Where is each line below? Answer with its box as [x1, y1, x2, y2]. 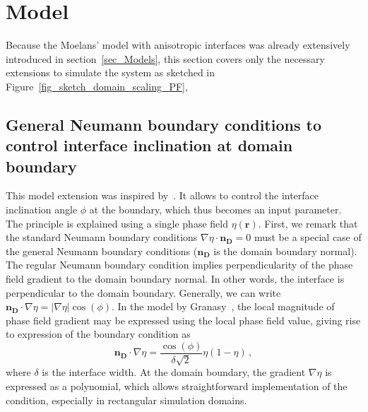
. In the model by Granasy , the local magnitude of [111, 299, 335, 314]
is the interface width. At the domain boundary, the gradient [42, 365, 306, 379]
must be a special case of [254, 230, 362, 245]
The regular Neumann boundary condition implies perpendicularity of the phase [6, 257, 353, 272]
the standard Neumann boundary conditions [6, 230, 198, 245]
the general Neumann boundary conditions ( [6, 243, 198, 258]
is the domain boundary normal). [213, 243, 357, 258]
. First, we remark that [258, 216, 358, 230]
